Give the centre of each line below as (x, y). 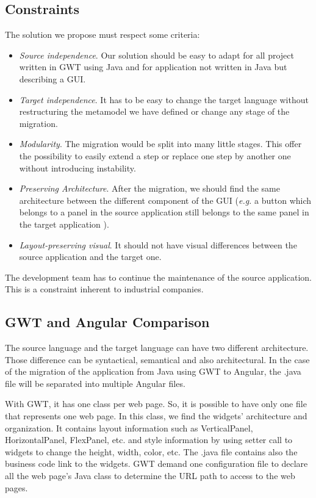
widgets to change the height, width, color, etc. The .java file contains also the (151, 451)
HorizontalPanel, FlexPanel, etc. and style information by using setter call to (149, 440)
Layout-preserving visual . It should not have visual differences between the (158, 244)
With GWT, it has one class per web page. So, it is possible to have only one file (156, 404)
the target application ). (64, 224)
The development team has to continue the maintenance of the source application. (158, 277)
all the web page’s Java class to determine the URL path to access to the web (150, 476)
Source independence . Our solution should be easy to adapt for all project (156, 55)
